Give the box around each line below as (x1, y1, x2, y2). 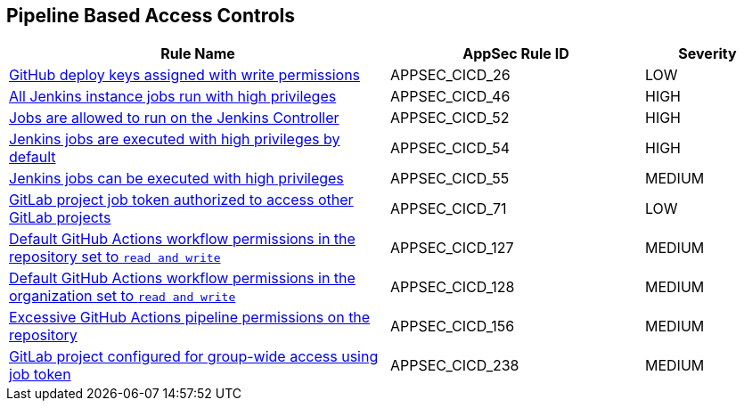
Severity (678, 45, 737, 63)
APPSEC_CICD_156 (390, 317, 515, 336)
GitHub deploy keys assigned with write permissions (9, 66, 361, 85)
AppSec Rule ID (462, 45, 569, 63)
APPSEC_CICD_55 (390, 169, 510, 188)
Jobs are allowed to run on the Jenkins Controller (9, 109, 339, 127)
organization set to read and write (9, 287, 236, 306)
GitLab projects (9, 208, 111, 227)
